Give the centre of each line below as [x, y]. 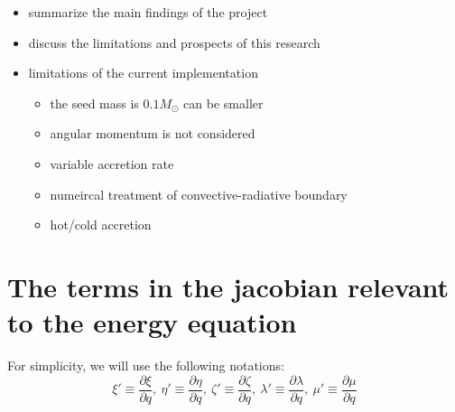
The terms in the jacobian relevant [228, 286]
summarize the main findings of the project [148, 12]
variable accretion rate [112, 163]
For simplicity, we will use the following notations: [146, 365]
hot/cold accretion [101, 225]
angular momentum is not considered [153, 133]
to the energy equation [152, 322]
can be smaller [223, 103]
